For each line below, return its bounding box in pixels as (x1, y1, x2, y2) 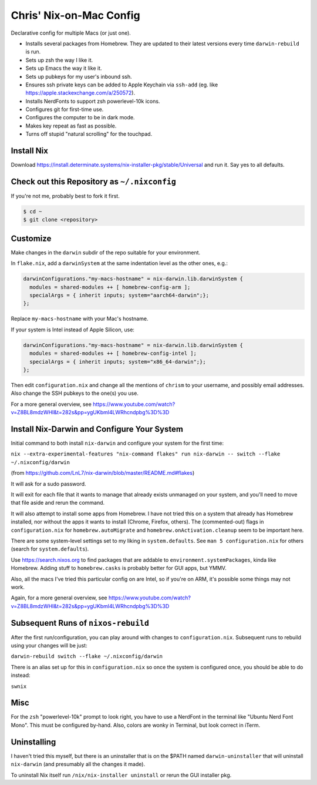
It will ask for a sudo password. (11, 480, 86, 487)
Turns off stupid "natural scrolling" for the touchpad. (25, 130, 153, 137)
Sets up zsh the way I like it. (25, 56, 93, 63)
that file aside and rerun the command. (11, 499, 105, 506)
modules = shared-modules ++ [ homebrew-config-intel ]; (29, 350, 197, 357)
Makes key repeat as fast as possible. (25, 122, 117, 129)
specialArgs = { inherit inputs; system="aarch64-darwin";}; (29, 292, 210, 299)
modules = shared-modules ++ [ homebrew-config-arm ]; (29, 284, 191, 290)
